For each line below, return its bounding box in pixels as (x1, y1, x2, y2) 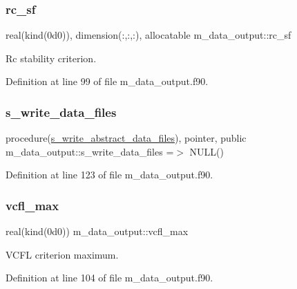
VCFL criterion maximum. (6, 247, 119, 261)
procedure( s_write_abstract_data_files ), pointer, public (6, 131, 247, 145)
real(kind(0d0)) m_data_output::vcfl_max (6, 224, 189, 239)
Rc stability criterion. (6, 50, 97, 65)
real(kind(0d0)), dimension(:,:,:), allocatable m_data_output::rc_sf (6, 28, 291, 42)
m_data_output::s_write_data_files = (6, 144, 174, 158)
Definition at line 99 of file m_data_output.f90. (6, 74, 209, 88)
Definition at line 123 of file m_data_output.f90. (6, 167, 213, 182)
